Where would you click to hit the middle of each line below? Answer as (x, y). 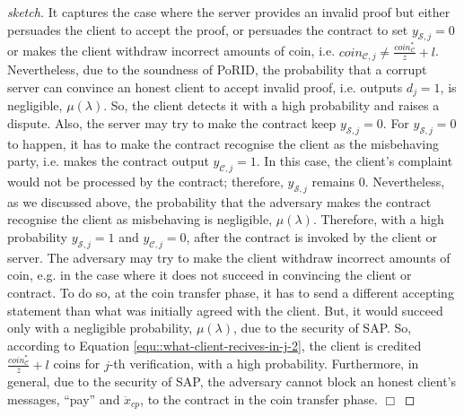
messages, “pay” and (64, 399)
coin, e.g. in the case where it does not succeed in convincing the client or (210, 275)
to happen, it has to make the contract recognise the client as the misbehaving (223, 143)
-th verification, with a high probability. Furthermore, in (264, 364)
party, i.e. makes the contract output (108, 161)
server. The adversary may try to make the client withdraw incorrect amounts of (229, 257)
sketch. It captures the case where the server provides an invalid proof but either (229, 12)
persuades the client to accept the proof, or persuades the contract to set (208, 29)
